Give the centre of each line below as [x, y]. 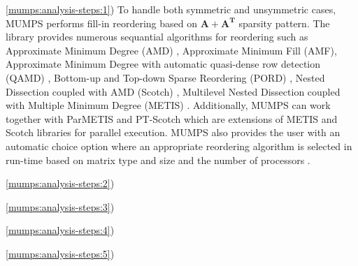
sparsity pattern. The [284, 23]
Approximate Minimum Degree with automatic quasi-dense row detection [163, 64]
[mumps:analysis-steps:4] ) [60, 230]
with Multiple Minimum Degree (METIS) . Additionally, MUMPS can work [168, 105]
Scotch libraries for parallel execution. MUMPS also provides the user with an [173, 132]
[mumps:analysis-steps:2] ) [60, 183]
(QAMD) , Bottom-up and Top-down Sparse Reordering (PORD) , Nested [165, 77]
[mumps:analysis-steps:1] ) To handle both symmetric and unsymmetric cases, [171, 9]
